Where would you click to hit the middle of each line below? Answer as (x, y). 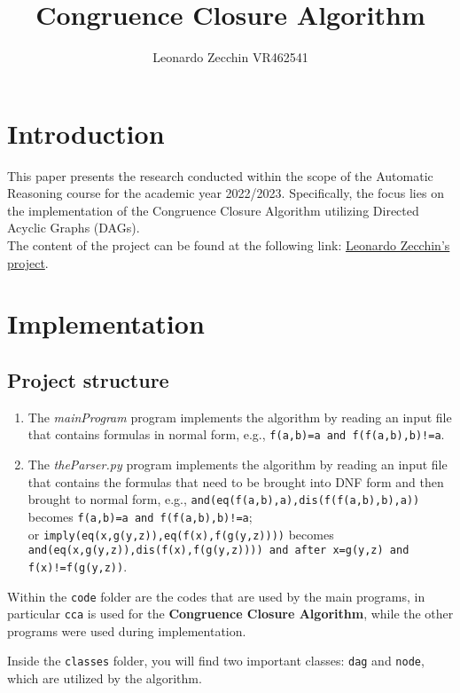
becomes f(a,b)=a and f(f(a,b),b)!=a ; (140, 516)
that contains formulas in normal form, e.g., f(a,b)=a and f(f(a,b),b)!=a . (236, 434)
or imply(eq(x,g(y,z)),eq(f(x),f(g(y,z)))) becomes (181, 534)
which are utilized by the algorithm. (105, 678)
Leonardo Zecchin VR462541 (230, 57)
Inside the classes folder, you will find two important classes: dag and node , (216, 661)
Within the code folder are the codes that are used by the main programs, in (216, 596)
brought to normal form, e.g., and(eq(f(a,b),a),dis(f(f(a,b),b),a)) (224, 499)
